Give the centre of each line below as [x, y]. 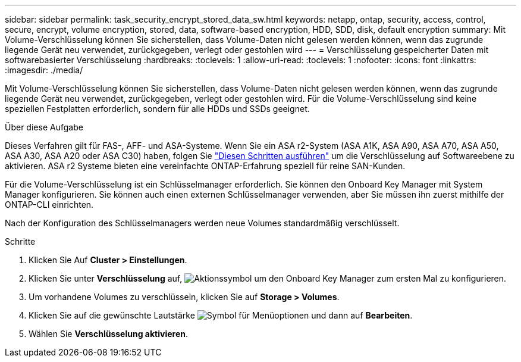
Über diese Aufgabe [44, 127]
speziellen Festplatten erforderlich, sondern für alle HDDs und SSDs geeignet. [157, 109]
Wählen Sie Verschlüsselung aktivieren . [108, 334]
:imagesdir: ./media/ [44, 70]
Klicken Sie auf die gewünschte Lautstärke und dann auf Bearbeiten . [221, 315]
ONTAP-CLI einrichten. [49, 205]
